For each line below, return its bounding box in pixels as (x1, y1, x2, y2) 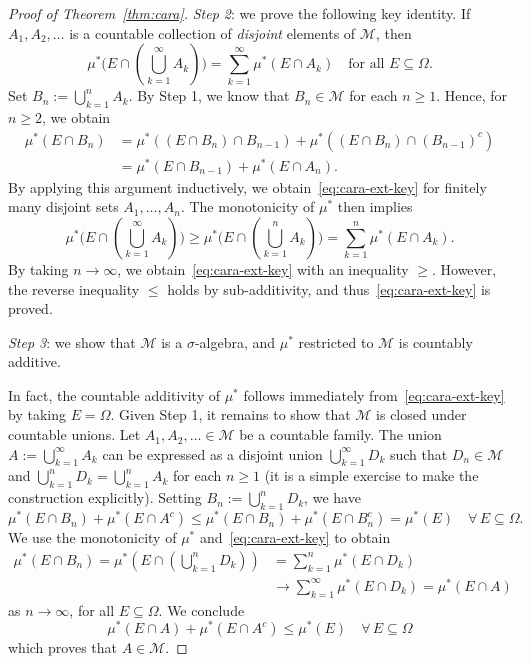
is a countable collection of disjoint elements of (69, 22, 356, 43)
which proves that (8, 637, 118, 658)
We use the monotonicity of (8, 527, 177, 548)
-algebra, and (194, 331, 276, 352)
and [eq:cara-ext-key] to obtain (199, 527, 391, 548)
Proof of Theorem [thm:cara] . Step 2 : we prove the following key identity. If (8, 3, 471, 23)
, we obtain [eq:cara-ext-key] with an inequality (117, 258, 409, 279)
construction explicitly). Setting (8, 487, 202, 508)
